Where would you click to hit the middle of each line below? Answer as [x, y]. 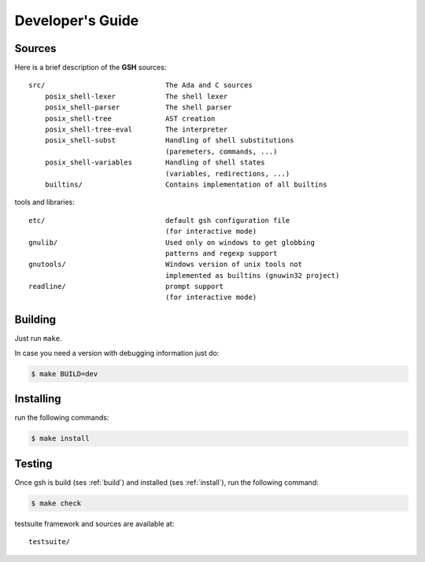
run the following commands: [62, 418]
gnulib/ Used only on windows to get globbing [172, 242]
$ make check [56, 503]
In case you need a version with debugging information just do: [117, 353]
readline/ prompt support [126, 287]
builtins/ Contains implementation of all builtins [186, 184]
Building [35, 320]
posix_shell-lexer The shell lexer [136, 96]
